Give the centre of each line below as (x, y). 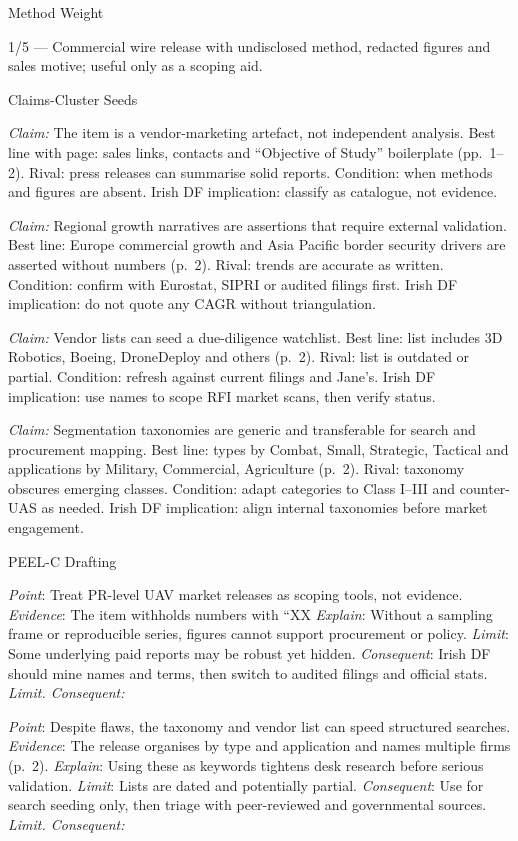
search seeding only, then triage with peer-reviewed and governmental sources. (247, 804)
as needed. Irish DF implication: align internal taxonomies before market (264, 507)
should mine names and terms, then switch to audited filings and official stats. (248, 672)
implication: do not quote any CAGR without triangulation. (192, 303)
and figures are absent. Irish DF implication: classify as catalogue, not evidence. (253, 191)
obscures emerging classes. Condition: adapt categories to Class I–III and (232, 487)
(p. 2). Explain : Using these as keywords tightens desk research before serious (246, 765)
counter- (484, 487)
